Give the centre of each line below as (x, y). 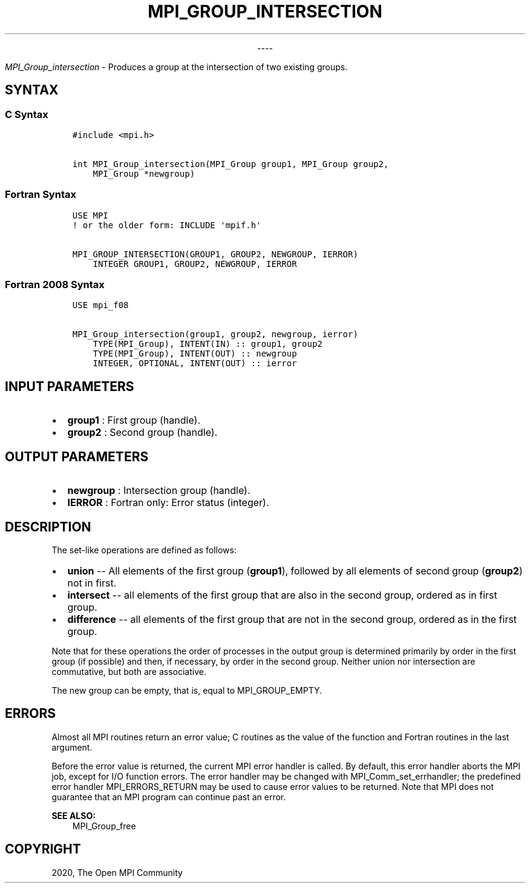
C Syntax (27, 114)
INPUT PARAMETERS (70, 386)
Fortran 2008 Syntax (55, 285)
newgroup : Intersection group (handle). (159, 491)
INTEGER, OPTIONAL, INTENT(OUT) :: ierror (195, 363)
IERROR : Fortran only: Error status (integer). (168, 503)
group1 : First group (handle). (134, 420)
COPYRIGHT (43, 849)
